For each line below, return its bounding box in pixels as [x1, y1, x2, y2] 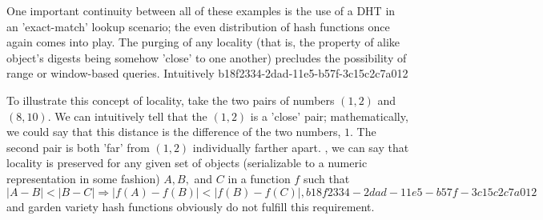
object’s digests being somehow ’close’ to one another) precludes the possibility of [6, 49, 407, 66]
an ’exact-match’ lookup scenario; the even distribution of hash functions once [6, 18, 390, 34]
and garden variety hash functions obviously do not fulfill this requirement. [6, 198, 375, 214]
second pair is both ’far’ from [6, 138, 150, 155]
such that [303, 170, 350, 186]
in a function [227, 170, 291, 186]
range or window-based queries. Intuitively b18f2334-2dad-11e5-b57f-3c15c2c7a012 [6, 65, 408, 82]
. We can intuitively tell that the [47, 107, 207, 124]
